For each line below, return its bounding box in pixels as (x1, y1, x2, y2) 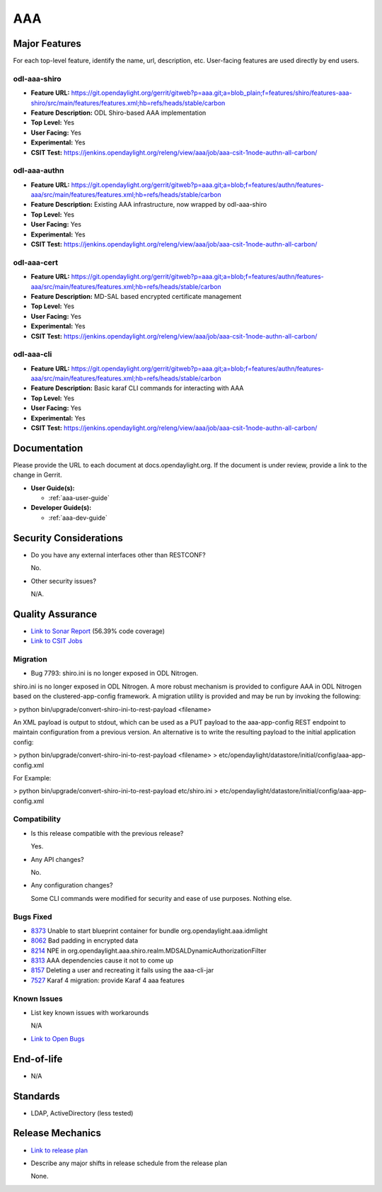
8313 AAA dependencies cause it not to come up (30, 956, 173, 965)
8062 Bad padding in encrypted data (30, 936, 139, 945)
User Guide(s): (30, 484, 75, 492)
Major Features (13, 38, 81, 50)
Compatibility (13, 814, 62, 824)
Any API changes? (30, 855, 84, 863)
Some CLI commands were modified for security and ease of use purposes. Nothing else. (30, 894, 292, 902)
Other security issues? (30, 577, 97, 585)
